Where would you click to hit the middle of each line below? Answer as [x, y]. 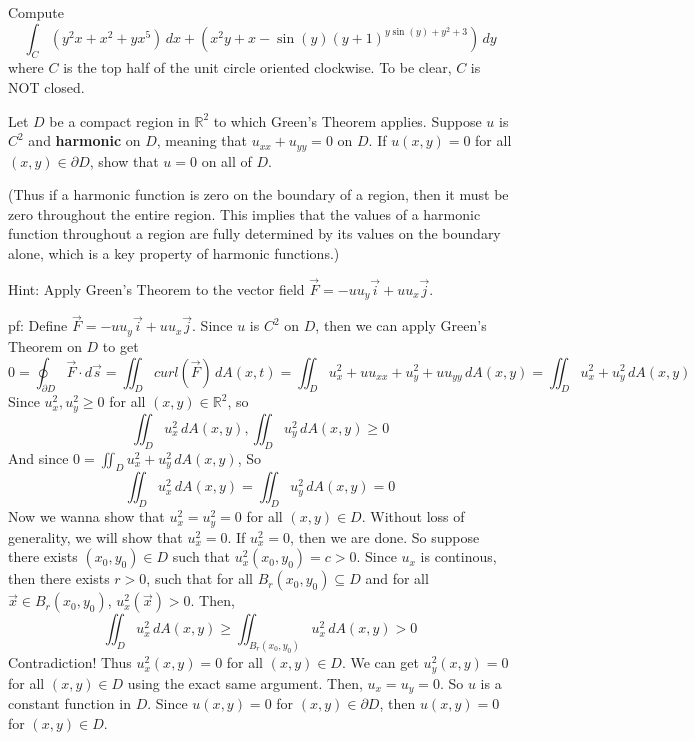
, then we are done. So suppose [385, 536]
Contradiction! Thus [70, 662]
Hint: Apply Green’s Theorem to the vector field [156, 288]
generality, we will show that [95, 536]
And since [38, 457]
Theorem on [45, 345]
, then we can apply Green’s [401, 325]
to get [120, 345]
